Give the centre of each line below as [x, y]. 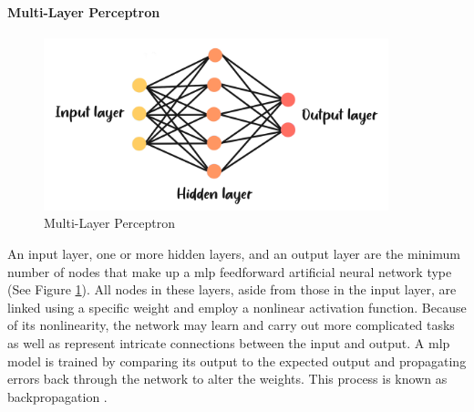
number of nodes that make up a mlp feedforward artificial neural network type [230, 271]
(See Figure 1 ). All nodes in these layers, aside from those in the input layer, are [232, 289]
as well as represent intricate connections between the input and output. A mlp [229, 342]
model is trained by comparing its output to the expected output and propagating [237, 360]
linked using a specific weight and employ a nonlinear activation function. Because [237, 307]
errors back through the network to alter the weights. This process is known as [227, 379]
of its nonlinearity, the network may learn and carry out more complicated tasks [231, 325]
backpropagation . [57, 396]
